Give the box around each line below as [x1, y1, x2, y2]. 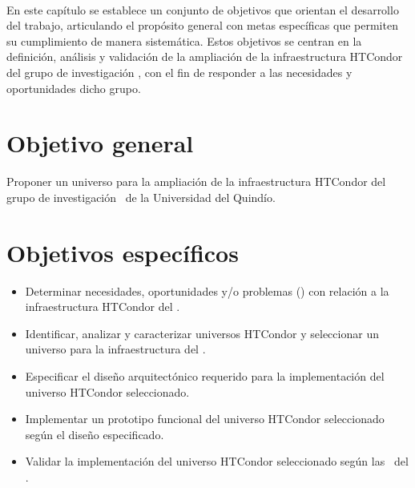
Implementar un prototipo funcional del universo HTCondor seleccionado [25, 410, 385, 427]
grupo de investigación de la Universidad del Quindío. [6, 188, 276, 205]
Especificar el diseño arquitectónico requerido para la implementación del [25, 367, 385, 384]
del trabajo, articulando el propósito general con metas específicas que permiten [6, 17, 398, 34]
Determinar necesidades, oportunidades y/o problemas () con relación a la [25, 282, 389, 299]
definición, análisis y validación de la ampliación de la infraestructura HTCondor [6, 48, 403, 65]
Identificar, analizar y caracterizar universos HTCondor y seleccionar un [25, 325, 379, 341]
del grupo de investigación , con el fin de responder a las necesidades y [6, 63, 353, 80]
